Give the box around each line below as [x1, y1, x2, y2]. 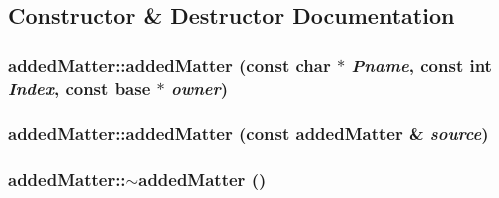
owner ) [171, 75, 229, 100]
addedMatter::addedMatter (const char [8, 52, 331, 77]
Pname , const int [351, 52, 492, 77]
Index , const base [8, 75, 151, 100]
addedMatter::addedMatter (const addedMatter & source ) [8, 121, 489, 146]
